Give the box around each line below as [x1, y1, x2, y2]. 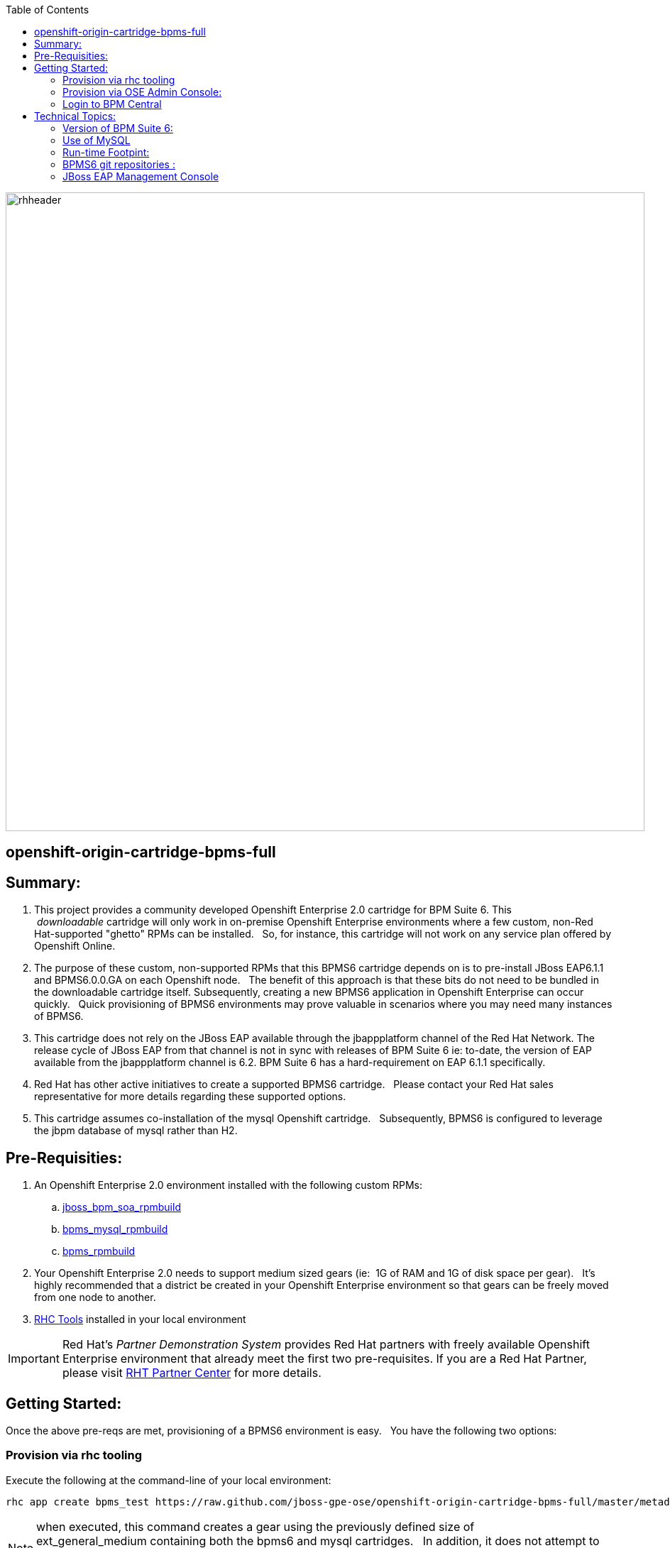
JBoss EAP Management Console [62, 170, 219, 182]
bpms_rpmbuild [62, 1245, 136, 1258]
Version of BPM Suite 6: [62, 122, 173, 134]
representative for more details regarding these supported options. [34, 1090, 346, 1103]
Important [8, 1351, 60, 1366]
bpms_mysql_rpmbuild [62, 1223, 168, 1236]
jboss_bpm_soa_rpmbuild [62, 1201, 181, 1214]
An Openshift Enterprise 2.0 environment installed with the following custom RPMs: [34, 1179, 422, 1192]
